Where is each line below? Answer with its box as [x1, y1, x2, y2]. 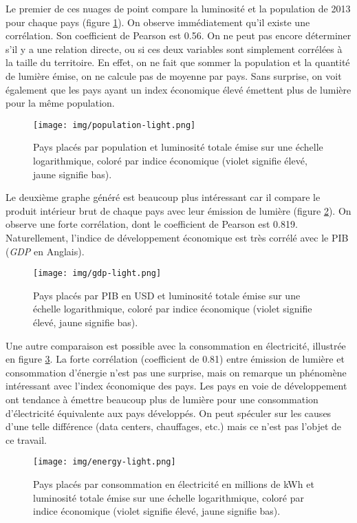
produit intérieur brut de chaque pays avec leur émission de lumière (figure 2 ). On [6, 203, 351, 217]
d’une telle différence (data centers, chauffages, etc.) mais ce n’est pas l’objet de [6, 419, 342, 434]
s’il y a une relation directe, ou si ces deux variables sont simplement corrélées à [6, 41, 343, 56]
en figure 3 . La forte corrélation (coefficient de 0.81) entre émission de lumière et [6, 352, 345, 366]
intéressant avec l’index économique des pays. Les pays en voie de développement [6, 378, 347, 393]
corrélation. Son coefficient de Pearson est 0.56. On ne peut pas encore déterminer [6, 28, 351, 43]
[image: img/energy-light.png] [33, 457, 176, 467]
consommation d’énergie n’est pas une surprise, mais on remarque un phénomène [6, 365, 347, 379]
